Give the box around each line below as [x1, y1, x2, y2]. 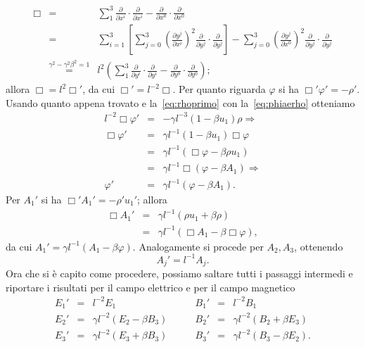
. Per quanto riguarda [172, 82, 266, 96]
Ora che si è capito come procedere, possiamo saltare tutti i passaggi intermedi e [6, 266, 353, 281]
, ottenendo [294, 239, 343, 253]
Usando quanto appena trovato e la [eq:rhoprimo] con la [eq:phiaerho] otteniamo [6, 95, 355, 110]
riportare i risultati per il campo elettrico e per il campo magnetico [6, 279, 295, 294]
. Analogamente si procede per [132, 239, 264, 253]
